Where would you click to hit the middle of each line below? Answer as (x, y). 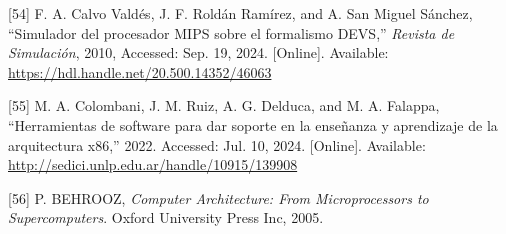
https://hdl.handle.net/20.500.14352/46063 (140, 71)
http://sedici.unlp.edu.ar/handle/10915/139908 (153, 164)
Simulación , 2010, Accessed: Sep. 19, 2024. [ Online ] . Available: (198, 52)
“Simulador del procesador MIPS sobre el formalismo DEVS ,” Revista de (231, 32)
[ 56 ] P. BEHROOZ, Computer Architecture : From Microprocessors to (218, 197)
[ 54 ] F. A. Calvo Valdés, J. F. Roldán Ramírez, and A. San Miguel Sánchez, (240, 13)
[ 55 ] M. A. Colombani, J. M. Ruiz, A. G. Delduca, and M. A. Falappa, (224, 105)
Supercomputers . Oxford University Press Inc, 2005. (166, 217)
